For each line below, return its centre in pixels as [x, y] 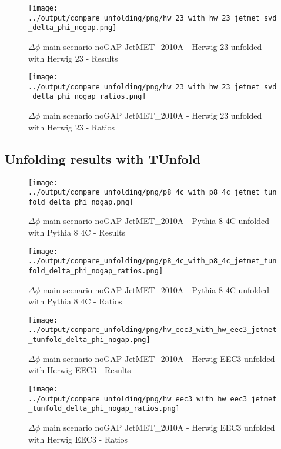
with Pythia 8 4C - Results [77, 232]
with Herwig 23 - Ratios [71, 127]
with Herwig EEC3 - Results [80, 370]
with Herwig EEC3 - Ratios [78, 439]
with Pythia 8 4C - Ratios [75, 301]
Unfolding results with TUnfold [103, 158]
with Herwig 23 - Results [73, 58]
